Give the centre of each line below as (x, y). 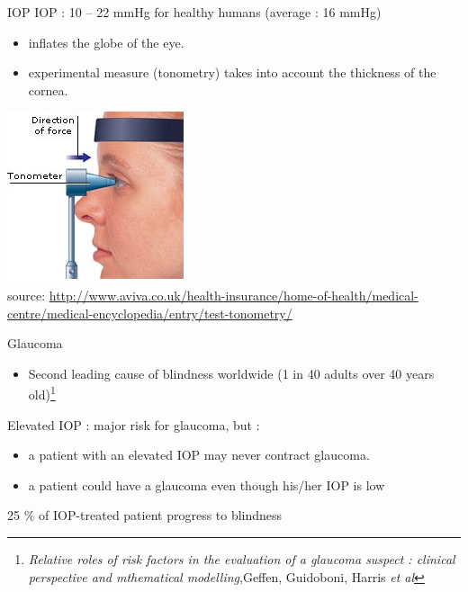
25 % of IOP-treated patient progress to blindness (145, 515)
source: (27, 295)
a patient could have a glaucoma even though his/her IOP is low (207, 484)
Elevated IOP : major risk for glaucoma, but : (134, 424)
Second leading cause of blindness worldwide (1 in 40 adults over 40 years (231, 373)
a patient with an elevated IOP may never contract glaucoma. (199, 455)
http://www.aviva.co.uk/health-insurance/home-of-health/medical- (234, 295)
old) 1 (42, 393)
